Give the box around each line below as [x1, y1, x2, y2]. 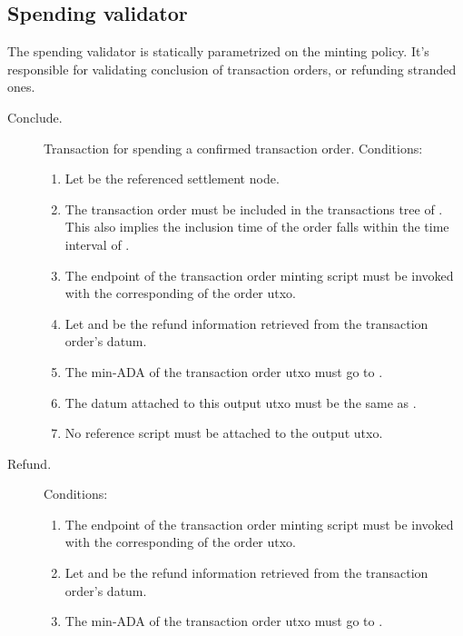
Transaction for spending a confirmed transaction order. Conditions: [44, 138, 423, 157]
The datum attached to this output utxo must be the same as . [64, 393, 417, 412]
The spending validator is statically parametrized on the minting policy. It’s [7, 42, 429, 61]
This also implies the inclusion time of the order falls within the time [64, 217, 449, 236]
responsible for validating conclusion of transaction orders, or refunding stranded [7, 59, 457, 78]
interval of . [64, 234, 130, 253]
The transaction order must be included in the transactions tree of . [64, 199, 443, 218]
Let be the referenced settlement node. [64, 169, 280, 188]
